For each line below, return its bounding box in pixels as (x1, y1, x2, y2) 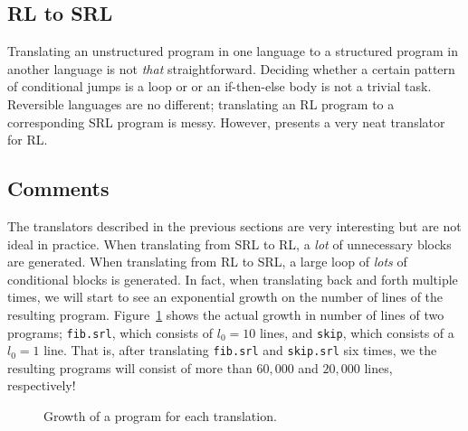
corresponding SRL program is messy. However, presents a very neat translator (7, 112, 445, 131)
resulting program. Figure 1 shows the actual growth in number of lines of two (7, 305, 444, 323)
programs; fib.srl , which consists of (7, 323, 214, 342)
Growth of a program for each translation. (43, 407, 277, 426)
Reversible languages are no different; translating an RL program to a (7, 94, 395, 113)
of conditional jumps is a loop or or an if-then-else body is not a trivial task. (7, 77, 432, 96)
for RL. (7, 130, 48, 149)
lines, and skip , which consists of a (259, 323, 454, 342)
